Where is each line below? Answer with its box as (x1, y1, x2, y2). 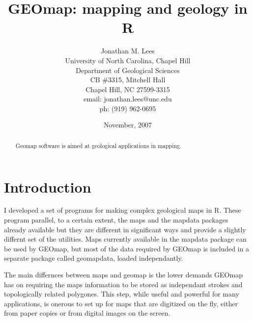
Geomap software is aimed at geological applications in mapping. (15, 141, 182, 149)
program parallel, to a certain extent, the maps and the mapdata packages (4, 215, 228, 225)
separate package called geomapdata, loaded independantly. (4, 253, 183, 263)
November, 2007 (103, 120, 152, 130)
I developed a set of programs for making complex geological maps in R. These (4, 205, 241, 215)
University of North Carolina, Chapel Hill (65, 55, 191, 65)
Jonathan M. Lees (101, 46, 155, 56)
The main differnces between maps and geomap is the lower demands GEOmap (4, 270, 243, 280)
